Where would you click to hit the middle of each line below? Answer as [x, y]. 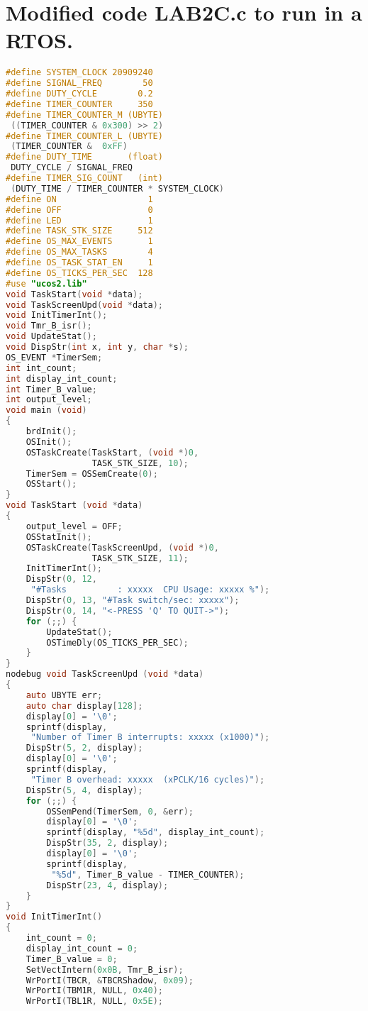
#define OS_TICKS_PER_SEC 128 [79, 273]
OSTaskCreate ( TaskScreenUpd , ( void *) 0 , [122, 547]
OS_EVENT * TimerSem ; [54, 357]
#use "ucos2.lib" [46, 283]
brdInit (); [51, 432]
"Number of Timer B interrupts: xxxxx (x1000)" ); [150, 737]
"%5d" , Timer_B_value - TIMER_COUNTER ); [148, 874]
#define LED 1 [79, 220]
